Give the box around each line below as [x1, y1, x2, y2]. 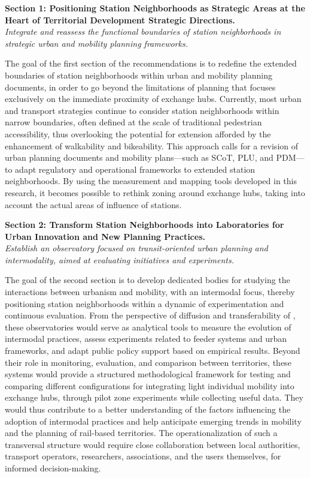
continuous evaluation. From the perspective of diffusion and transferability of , [5, 309, 296, 321]
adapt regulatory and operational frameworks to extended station [15, 163, 256, 175]
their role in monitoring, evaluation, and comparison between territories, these [5, 356, 291, 368]
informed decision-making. [5, 461, 101, 474]
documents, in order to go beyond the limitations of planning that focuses [5, 80, 276, 93]
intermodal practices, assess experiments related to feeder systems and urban [5, 332, 287, 345]
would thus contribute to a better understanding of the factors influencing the [5, 403, 291, 415]
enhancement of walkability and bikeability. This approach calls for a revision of [5, 139, 299, 152]
